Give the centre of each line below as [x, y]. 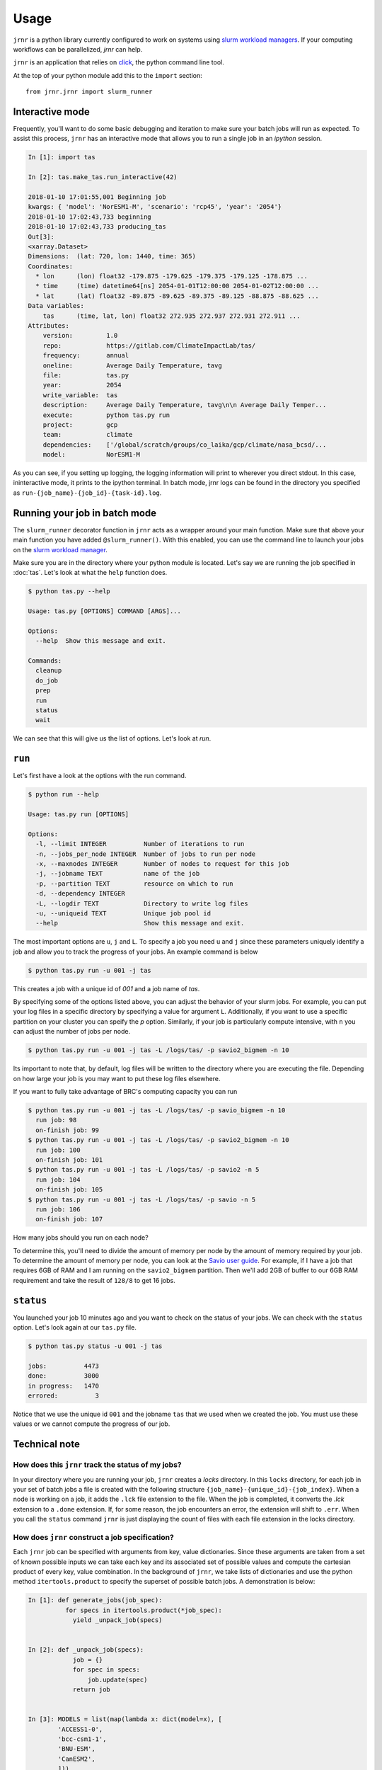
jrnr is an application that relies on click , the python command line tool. [118, 62]
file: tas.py [86, 375]
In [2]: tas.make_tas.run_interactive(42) [103, 177]
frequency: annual [86, 355]
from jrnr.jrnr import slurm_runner [89, 92]
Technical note [47, 1444]
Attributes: [49, 326]
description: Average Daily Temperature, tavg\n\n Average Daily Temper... [185, 405]
